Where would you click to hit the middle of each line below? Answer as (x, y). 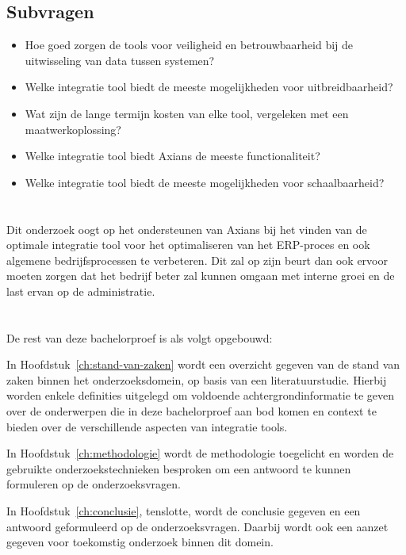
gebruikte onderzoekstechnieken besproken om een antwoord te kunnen (179, 468)
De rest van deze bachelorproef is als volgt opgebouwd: (140, 337)
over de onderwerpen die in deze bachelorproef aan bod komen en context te (192, 411)
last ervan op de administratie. (81, 291)
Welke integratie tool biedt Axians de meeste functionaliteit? (172, 156)
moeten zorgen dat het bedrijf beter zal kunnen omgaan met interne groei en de (201, 276)
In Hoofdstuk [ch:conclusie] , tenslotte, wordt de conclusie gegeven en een (184, 511)
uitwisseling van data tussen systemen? (120, 60)
